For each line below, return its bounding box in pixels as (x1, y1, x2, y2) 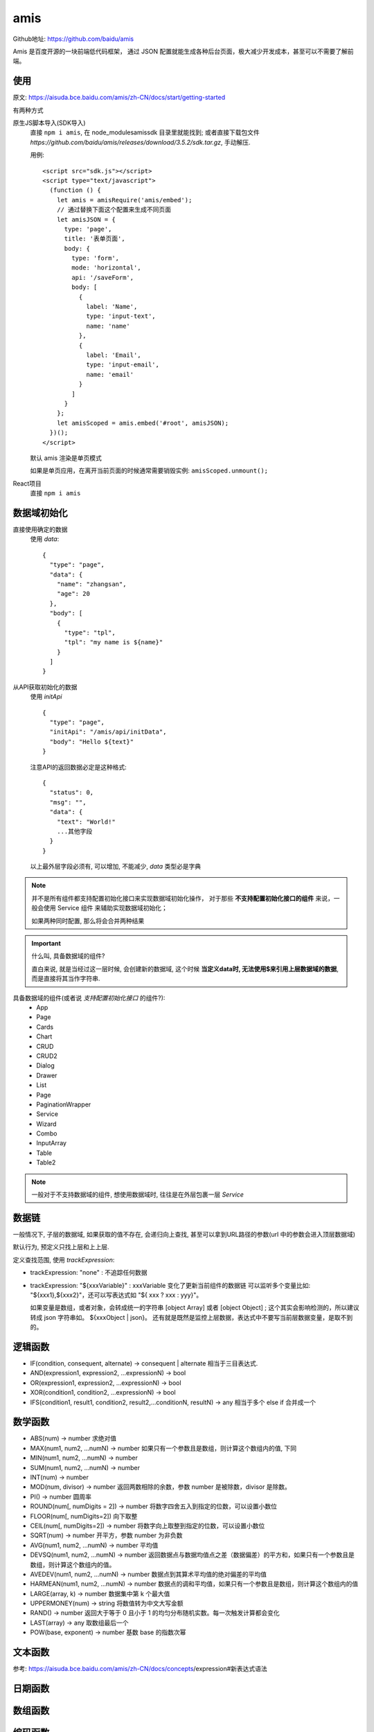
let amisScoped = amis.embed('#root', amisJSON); (56, 419, 229, 427)
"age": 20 (56, 590, 90, 598)
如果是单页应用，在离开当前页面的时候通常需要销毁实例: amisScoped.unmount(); (30, 466, 268, 475)
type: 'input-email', (86, 361, 159, 369)
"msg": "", (49, 798, 87, 806)
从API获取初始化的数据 (12, 682, 78, 691)
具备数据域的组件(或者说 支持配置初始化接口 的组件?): (12, 993, 166, 1002)
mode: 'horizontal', (71, 264, 141, 272)
